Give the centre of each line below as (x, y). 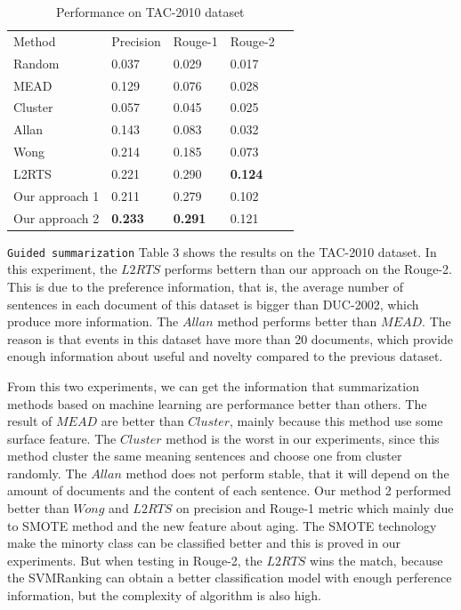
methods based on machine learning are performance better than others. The (217, 403)
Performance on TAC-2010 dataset (150, 12)
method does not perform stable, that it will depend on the (287, 473)
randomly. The (47, 473)
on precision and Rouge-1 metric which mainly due (315, 508)
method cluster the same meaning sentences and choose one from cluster (205, 456)
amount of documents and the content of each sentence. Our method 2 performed (229, 490)
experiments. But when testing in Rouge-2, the (135, 560)
